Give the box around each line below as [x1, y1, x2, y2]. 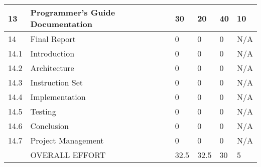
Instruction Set [30, 76, 83, 88]
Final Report [30, 33, 76, 44]
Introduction [30, 47, 75, 59]
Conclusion [30, 120, 69, 131]
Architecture [30, 62, 74, 73]
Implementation [30, 91, 86, 102]
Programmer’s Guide [30, 6, 115, 18]
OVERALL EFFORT [30, 149, 106, 160]
